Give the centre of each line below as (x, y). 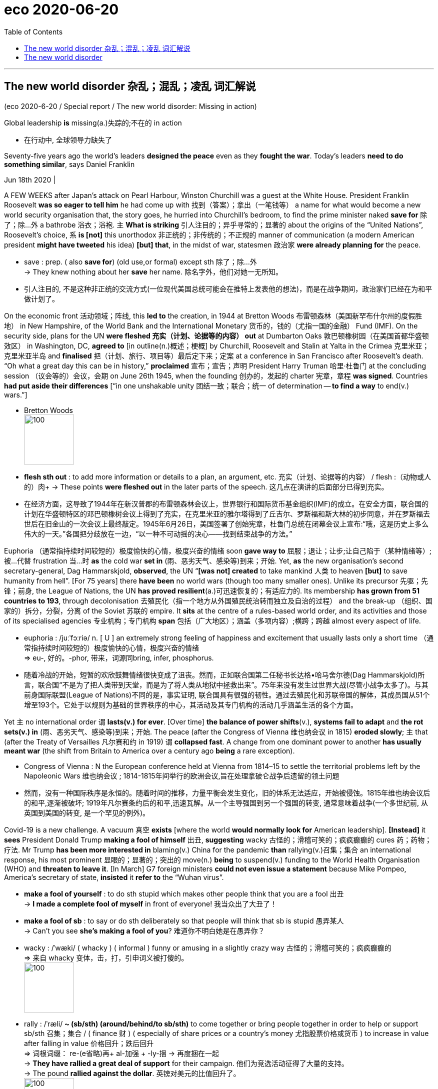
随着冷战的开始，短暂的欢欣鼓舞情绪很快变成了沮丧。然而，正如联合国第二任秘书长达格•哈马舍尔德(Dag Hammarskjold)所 (224, 674)
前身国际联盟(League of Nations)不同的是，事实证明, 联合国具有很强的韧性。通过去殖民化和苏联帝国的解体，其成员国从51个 (227, 694)
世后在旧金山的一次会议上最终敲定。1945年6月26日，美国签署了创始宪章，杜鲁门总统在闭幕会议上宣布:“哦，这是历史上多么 (226, 523)
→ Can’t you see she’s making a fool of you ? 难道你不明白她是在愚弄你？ (144, 930)
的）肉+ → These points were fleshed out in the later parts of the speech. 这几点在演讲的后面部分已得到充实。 (206, 486)
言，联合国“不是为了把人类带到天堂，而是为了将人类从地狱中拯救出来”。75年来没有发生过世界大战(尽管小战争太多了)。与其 (226, 684)
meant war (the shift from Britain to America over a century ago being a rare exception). (149, 750)
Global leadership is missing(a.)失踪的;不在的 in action (93, 122)
